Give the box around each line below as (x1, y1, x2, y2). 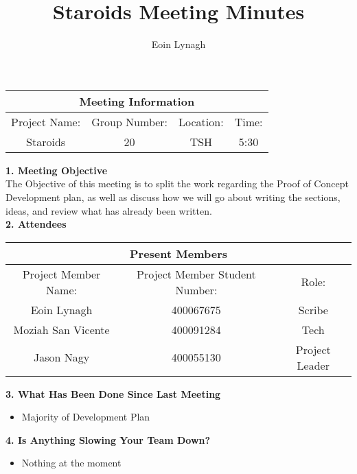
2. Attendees (5, 217, 67, 231)
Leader (297, 357, 330, 373)
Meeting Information (79, 93, 195, 109)
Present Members (129, 245, 228, 261)
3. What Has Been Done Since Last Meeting (5, 386, 221, 401)
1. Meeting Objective (5, 163, 108, 177)
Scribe (298, 301, 328, 318)
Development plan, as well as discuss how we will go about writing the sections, (5, 189, 341, 204)
